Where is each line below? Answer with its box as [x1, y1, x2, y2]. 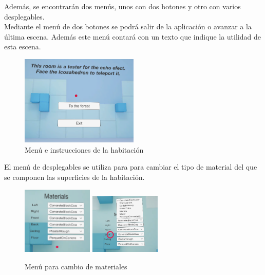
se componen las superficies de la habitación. [4, 171, 145, 182]
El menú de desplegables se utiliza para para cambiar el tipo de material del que [4, 161, 257, 172]
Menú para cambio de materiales [25, 261, 127, 271]
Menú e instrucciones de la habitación [25, 144, 144, 155]
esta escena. [4, 41, 41, 52]
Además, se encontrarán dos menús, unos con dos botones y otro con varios [4, 1, 241, 11]
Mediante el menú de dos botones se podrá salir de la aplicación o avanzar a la [4, 21, 252, 32]
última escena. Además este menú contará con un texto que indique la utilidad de [4, 31, 261, 42]
